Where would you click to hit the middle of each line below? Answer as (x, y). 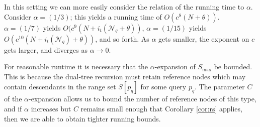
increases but (51, 108)
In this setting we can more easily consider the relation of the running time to (124, 7)
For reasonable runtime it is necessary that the (76, 67)
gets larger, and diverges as (46, 49)
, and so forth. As (122, 38)
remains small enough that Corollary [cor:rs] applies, (161, 108)
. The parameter (220, 87)
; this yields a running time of (116, 16)
